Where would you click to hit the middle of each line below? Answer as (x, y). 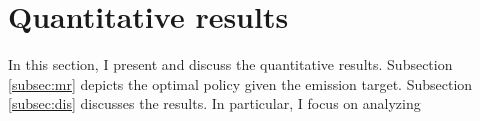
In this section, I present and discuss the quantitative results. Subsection (230, 64)
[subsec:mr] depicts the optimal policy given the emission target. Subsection (240, 83)
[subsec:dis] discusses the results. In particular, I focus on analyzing (214, 103)
